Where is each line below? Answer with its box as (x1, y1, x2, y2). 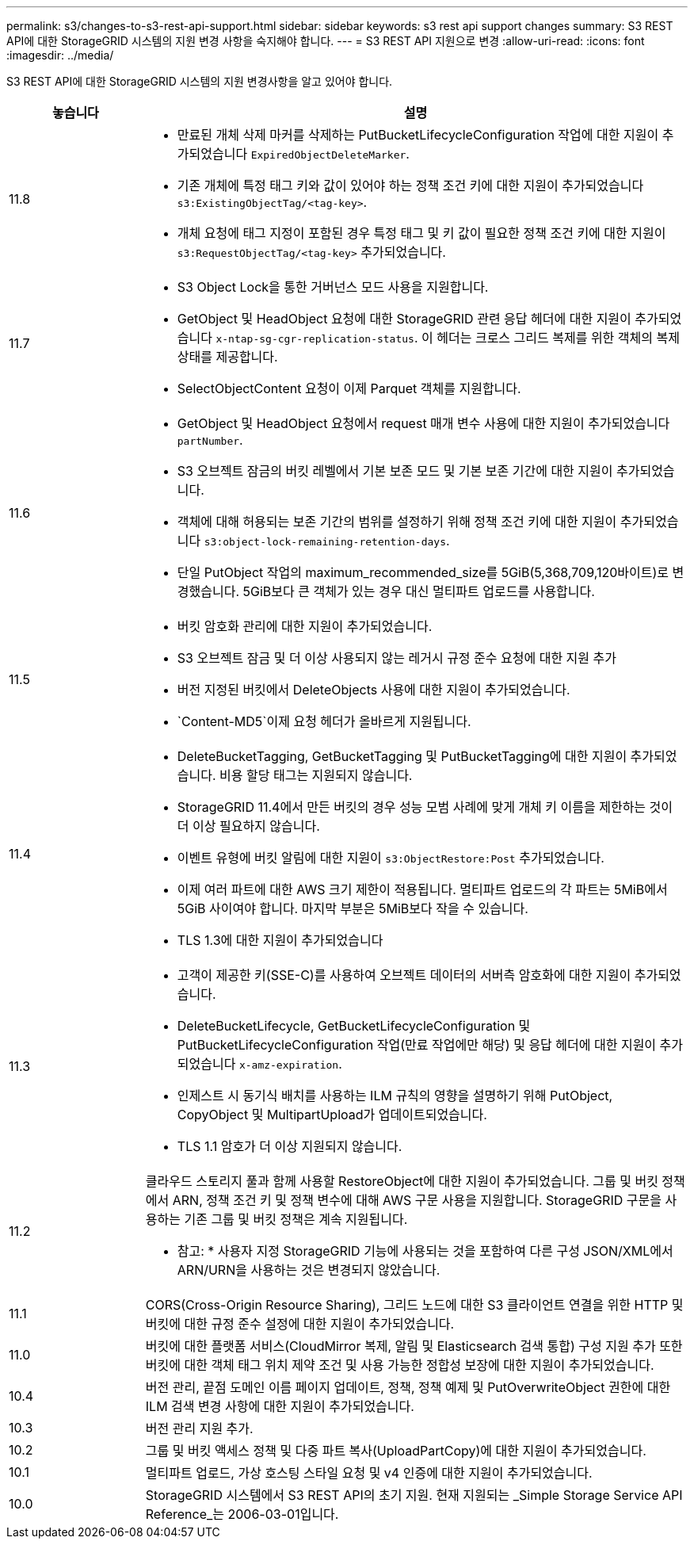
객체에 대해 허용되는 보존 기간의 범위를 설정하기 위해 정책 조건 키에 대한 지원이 (177, 514, 617, 530)
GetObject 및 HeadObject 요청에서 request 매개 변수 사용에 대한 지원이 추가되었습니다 (177, 415, 670, 431)
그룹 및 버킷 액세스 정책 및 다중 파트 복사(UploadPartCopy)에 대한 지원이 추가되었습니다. (145, 1443, 646, 1459)
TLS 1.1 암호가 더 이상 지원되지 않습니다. (177, 1138, 402, 1154)
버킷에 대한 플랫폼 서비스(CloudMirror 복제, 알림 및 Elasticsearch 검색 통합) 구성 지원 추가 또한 (145, 1338, 683, 1354)
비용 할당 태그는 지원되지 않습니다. (219, 767, 413, 783)
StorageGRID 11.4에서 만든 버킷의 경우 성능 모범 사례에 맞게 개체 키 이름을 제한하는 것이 (177, 799, 673, 815)
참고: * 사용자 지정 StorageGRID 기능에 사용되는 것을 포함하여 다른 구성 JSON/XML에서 (177, 1243, 673, 1259)
